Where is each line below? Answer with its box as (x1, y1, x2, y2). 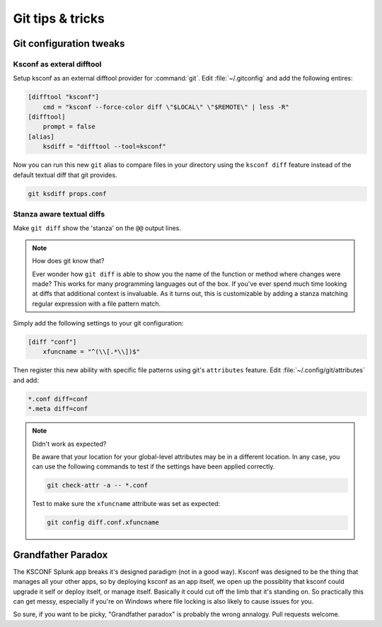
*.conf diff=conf (28, 395, 88, 403)
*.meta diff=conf (28, 405, 88, 413)
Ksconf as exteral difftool (13, 59, 102, 69)
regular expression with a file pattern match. (32, 299, 161, 308)
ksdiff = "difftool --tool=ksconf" (42, 142, 166, 151)
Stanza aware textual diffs (13, 209, 105, 219)
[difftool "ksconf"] (28, 93, 99, 101)
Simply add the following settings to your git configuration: (13, 319, 184, 328)
